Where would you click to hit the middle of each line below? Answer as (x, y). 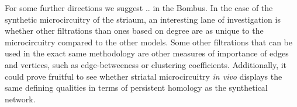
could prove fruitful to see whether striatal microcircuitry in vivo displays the (144, 76)
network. (20, 99)
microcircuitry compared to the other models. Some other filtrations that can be (148, 42)
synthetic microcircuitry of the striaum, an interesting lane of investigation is (143, 19)
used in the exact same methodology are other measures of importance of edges (147, 53)
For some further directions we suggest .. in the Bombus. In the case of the (139, 8)
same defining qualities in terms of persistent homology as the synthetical (136, 88)
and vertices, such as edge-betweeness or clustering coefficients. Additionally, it (146, 64)
